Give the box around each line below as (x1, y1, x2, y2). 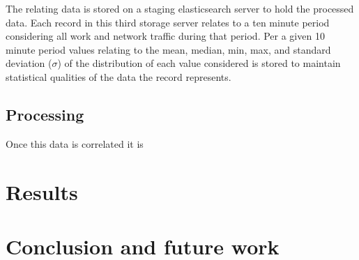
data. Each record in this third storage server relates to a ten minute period (6, 15, 330, 29)
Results (6, 177, 78, 206)
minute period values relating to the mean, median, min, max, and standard (6, 42, 331, 56)
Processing (6, 103, 84, 125)
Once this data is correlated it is (6, 136, 144, 151)
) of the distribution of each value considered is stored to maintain (57, 56, 341, 70)
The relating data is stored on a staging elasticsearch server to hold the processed (6, 1, 354, 15)
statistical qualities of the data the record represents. (6, 69, 231, 84)
